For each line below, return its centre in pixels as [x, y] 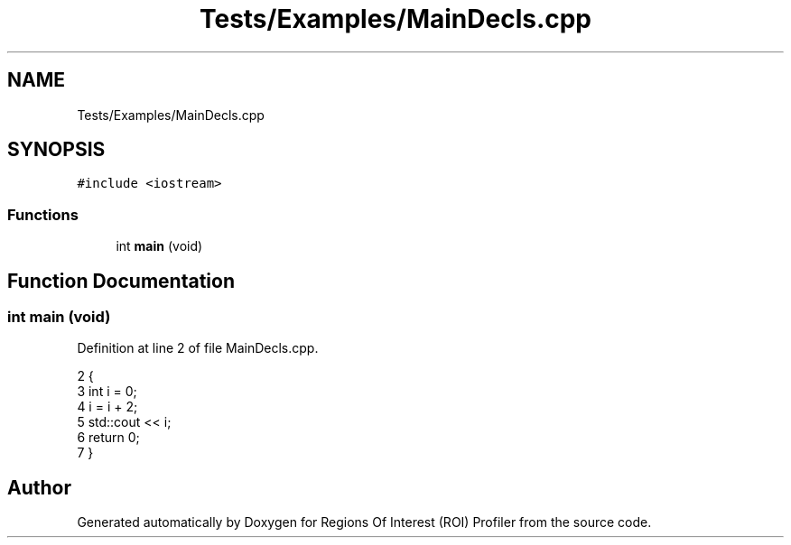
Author [39, 487]
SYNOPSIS [56, 150]
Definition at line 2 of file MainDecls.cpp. [198, 348]
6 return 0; [108, 438]
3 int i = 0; [107, 392]
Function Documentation [121, 281]
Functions [43, 214]
